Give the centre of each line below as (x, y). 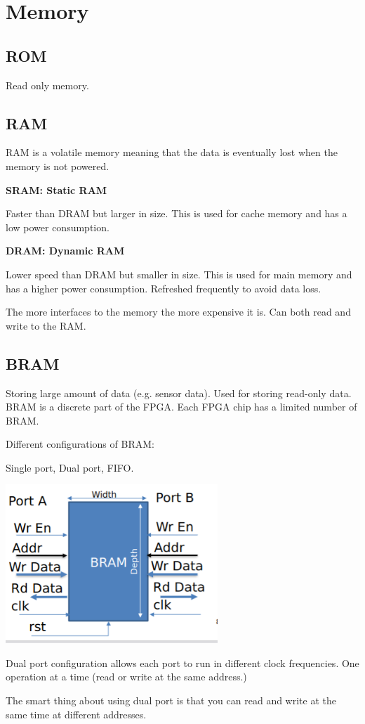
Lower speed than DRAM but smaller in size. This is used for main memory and (179, 274)
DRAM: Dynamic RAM (65, 251)
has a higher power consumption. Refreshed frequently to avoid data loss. (164, 288)
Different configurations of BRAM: (80, 444)
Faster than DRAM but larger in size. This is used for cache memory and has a (177, 213)
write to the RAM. (46, 325)
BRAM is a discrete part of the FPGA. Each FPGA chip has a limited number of (181, 407)
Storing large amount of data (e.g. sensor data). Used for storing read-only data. (179, 393)
